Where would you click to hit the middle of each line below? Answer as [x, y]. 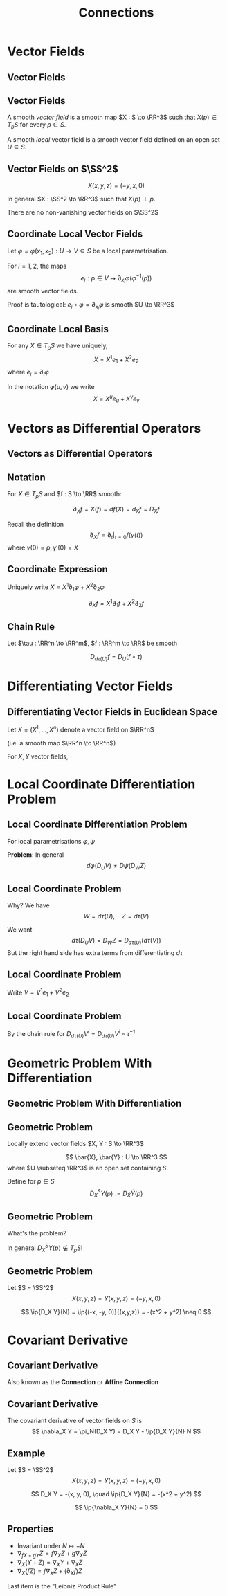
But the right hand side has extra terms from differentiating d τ [95, 953]
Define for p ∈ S [31, 1181]
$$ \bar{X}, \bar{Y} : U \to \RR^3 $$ [116, 1157]
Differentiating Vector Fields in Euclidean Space [112, 712]
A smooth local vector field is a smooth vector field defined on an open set [113, 140]
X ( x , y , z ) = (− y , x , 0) [116, 185]
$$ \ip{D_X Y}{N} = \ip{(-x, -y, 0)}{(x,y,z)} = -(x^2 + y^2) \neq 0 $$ [116, 1312]
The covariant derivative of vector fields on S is [75, 1421]
